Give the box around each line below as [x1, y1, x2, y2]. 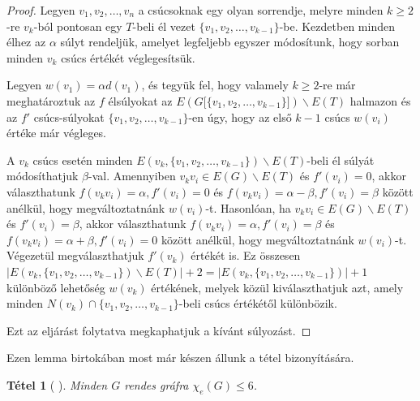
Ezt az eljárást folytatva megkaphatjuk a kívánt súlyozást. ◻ [6, 321, 311, 338]
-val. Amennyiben [88, 167, 176, 184]
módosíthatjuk [6, 167, 79, 184]
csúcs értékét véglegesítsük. [61, 49, 195, 66]
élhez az [6, 33, 46, 50]
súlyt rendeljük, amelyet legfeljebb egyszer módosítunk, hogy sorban [60, 33, 400, 50]
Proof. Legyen [6, 2, 75, 18]
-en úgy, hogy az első [188, 108, 292, 125]
